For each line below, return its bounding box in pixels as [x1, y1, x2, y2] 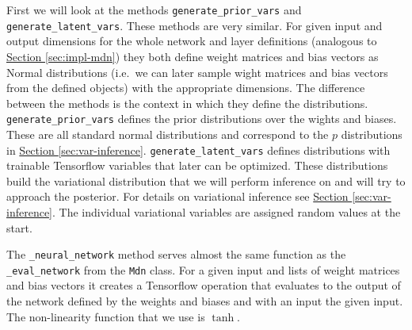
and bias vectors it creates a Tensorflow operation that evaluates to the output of [6, 277, 401, 294]
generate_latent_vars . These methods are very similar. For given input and [6, 17, 383, 33]
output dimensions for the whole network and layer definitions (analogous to [6, 33, 377, 49]
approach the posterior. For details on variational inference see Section [6, 188, 349, 205]
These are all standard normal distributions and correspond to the [6, 125, 329, 142]
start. [6, 219, 32, 236]
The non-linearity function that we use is [6, 308, 205, 324]
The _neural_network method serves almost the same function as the [6, 246, 346, 263]
